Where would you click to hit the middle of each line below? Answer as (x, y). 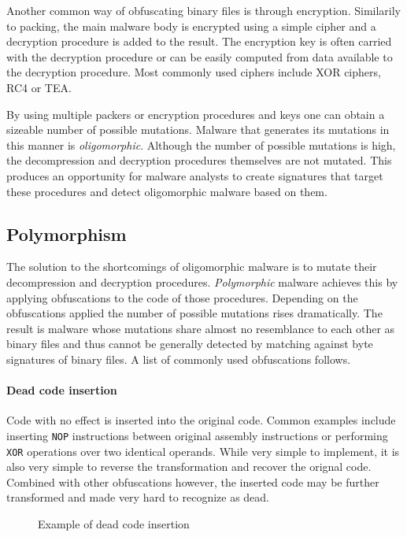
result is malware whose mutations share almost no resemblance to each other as (201, 328)
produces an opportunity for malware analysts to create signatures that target (195, 175)
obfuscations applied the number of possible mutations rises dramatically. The (194, 313)
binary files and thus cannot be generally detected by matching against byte (190, 344)
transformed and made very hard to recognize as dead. (138, 497)
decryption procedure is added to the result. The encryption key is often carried (199, 41)
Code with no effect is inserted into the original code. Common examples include (201, 420)
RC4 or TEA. (39, 87)
